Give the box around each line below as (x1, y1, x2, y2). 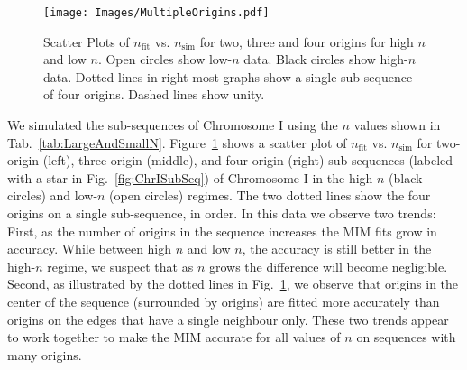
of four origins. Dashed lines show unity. (43, 85, 265, 104)
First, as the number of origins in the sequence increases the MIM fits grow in (7, 221, 437, 240)
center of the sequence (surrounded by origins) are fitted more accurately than (7, 291, 440, 310)
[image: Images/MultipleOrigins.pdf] (43, 6, 270, 19)
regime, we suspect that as (47, 256, 194, 275)
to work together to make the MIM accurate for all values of (7, 328, 341, 347)
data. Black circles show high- (243, 50, 408, 69)
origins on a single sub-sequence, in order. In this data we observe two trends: (7, 204, 436, 222)
